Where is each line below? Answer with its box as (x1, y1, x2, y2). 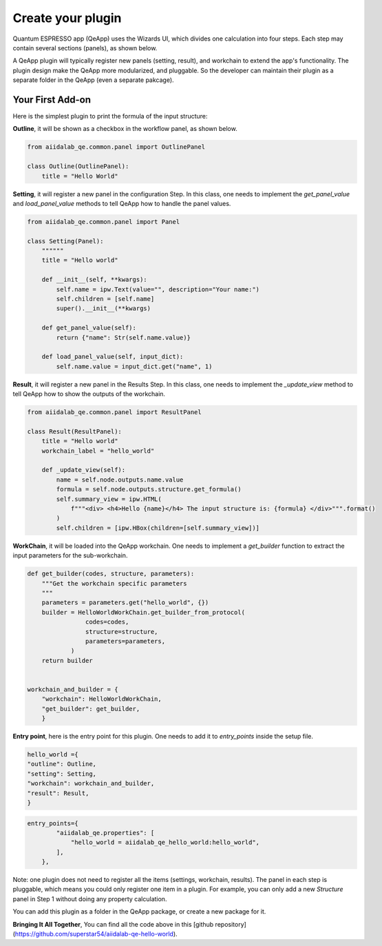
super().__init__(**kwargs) (56, 305, 151, 313)
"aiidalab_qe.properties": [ (56, 829, 155, 836)
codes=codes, (85, 618, 129, 626)
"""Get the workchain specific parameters (41, 579, 187, 587)
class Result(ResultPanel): (27, 427, 122, 435)
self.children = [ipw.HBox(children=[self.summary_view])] (56, 524, 260, 532)
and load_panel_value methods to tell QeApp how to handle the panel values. (12, 199, 231, 207)
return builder (41, 657, 93, 664)
